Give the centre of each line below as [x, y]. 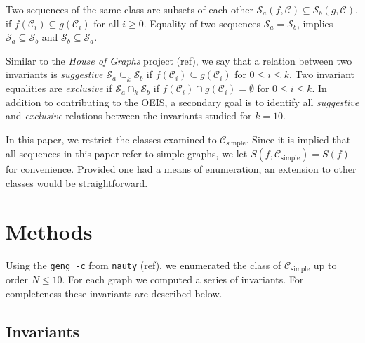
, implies [315, 23]
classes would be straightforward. [77, 183]
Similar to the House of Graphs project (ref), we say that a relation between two [179, 60]
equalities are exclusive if [59, 88]
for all [106, 23]
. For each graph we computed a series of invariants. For [183, 279]
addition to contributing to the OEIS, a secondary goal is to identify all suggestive [182, 102]
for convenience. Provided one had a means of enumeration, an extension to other [181, 169]
